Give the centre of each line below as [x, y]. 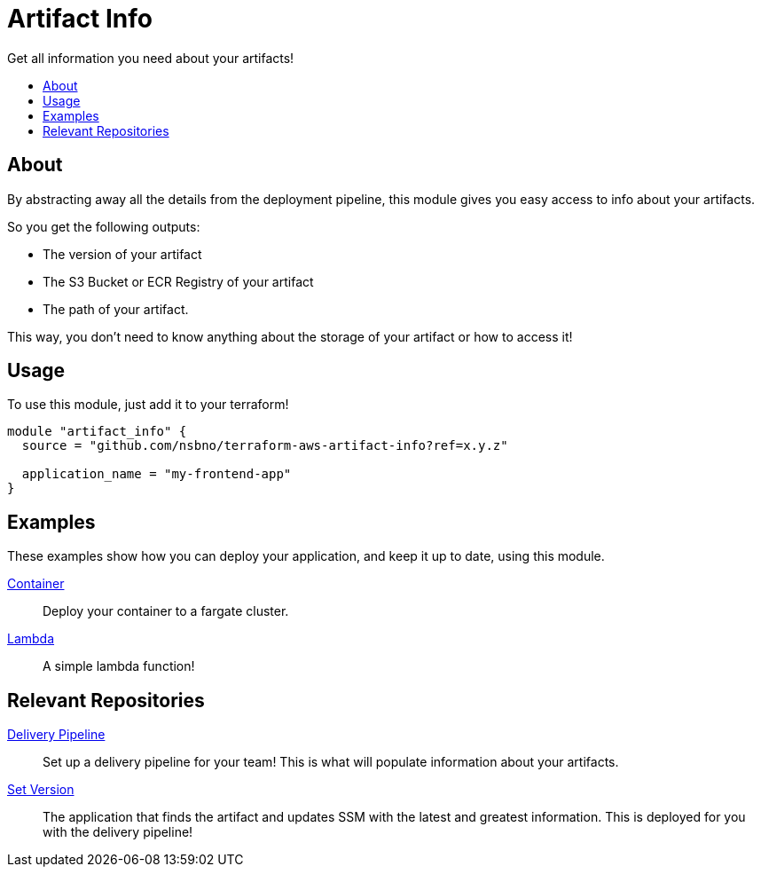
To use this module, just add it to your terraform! [148, 405]
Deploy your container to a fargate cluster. [166, 611]
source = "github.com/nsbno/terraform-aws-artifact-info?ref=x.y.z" [265, 446]
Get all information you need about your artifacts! [151, 58]
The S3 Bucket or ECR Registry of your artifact [178, 281]
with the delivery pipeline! [118, 832]
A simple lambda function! [119, 666]
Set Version [41, 790]
